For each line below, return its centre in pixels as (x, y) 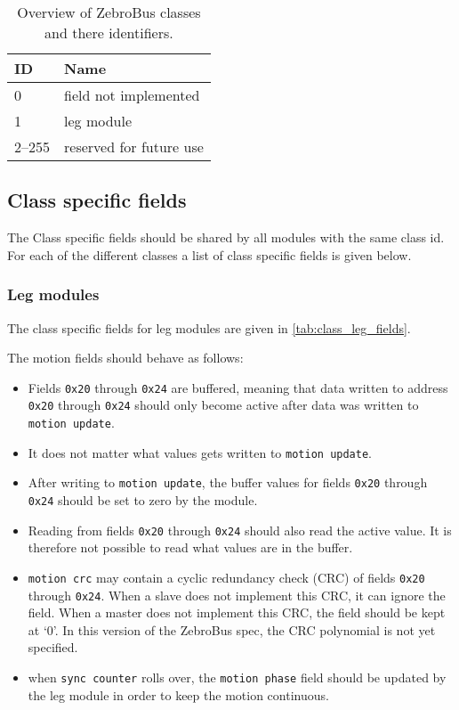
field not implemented (132, 95)
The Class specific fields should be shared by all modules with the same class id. (226, 237)
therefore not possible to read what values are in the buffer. (190, 547)
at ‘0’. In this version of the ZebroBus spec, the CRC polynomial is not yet (232, 629)
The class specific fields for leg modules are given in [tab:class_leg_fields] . (209, 327)
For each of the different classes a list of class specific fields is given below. (209, 254)
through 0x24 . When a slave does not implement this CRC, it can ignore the (237, 595)
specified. (53, 647)
